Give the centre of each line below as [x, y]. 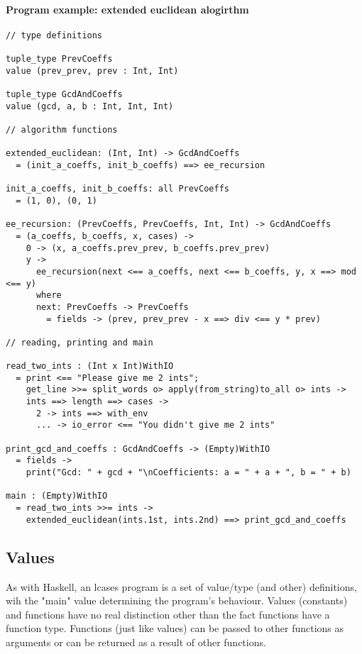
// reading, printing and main [79, 342]
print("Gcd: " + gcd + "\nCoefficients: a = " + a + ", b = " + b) [188, 473]
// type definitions [54, 35]
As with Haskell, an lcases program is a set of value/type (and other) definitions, [181, 586]
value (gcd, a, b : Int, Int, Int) [90, 106]
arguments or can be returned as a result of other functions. [136, 642]
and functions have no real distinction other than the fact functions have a [168, 614]
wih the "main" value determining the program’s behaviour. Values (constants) [177, 600]
